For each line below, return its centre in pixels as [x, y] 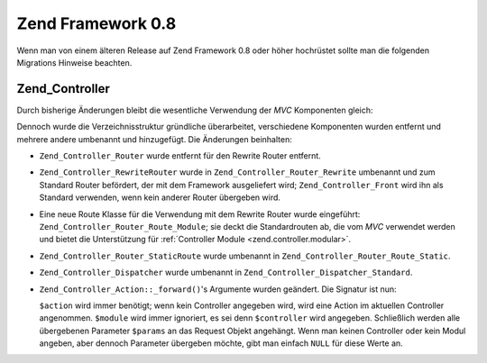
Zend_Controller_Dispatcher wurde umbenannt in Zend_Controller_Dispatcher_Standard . [226, 272]
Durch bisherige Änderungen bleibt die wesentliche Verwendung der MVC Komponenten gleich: [195, 110]
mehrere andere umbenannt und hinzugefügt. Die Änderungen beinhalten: [154, 139]
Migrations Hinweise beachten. [74, 62]
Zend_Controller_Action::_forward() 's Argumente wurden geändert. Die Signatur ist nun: [218, 289]
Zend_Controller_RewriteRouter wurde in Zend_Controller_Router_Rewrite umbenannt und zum [238, 172]
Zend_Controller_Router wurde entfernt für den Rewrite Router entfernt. [180, 156]
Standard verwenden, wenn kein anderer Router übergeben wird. [160, 197]
